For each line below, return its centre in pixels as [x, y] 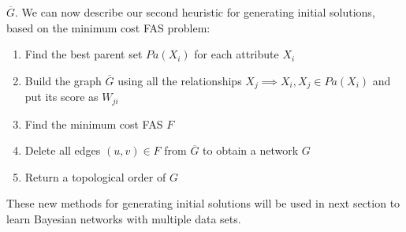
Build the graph [63, 80]
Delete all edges [63, 150]
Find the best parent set [84, 54]
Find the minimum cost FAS [94, 123]
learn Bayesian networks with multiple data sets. [124, 219]
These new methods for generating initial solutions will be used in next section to [203, 203]
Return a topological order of [95, 176]
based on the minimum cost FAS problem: [108, 27]
